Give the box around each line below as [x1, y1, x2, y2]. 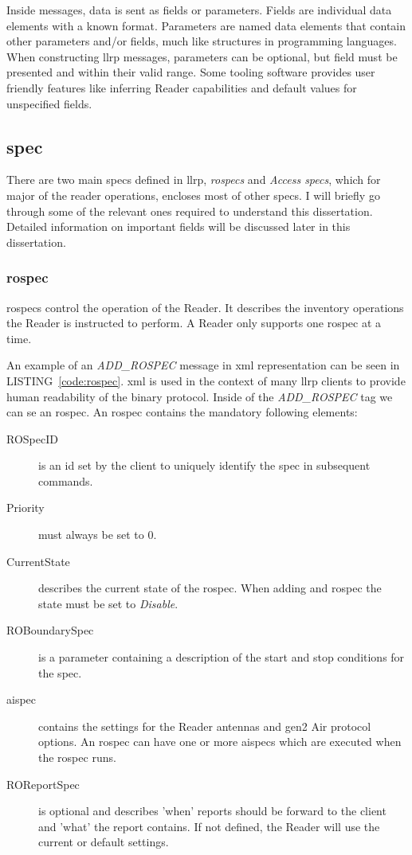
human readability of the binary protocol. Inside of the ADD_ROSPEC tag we [6, 388, 393, 404]
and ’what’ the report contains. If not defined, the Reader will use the [38, 818, 380, 834]
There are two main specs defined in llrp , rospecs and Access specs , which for [6, 171, 381, 188]
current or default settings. [38, 834, 169, 850]
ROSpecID [6, 430, 58, 447]
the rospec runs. [38, 749, 116, 766]
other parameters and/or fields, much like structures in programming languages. [6, 33, 397, 49]
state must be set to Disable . [38, 595, 179, 611]
